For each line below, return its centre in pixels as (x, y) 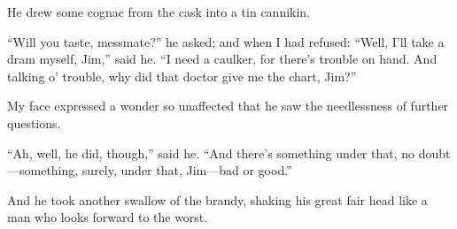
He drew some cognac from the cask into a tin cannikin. (159, 11)
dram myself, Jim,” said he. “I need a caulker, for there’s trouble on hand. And (222, 59)
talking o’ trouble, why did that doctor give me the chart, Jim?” (182, 76)
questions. (34, 122)
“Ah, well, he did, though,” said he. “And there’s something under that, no (211, 153)
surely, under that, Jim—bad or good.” (187, 170)
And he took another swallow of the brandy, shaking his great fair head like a (217, 199)
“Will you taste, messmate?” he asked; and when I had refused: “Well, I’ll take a (226, 41)
